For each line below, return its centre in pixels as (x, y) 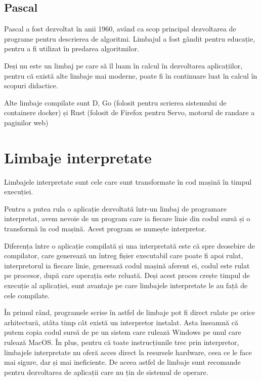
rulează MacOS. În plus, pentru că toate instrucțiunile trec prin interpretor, (122, 342)
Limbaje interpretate (78, 157)
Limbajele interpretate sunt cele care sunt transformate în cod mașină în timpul (128, 181)
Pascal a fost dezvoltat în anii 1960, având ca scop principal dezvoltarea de (120, 29)
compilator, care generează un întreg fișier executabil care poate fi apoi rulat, (124, 255)
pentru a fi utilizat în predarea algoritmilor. (72, 48)
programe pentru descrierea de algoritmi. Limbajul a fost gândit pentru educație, (130, 38)
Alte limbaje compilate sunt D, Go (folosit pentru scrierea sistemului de (115, 102)
